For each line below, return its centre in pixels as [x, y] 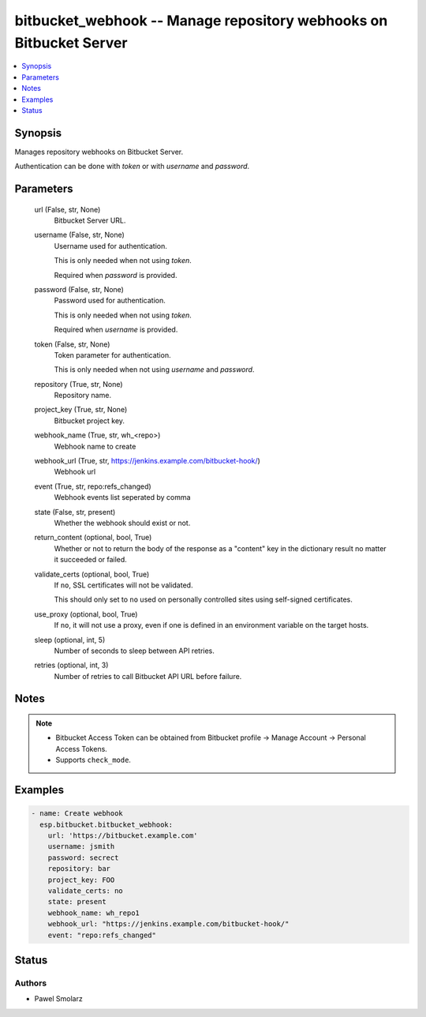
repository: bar [79, 869]
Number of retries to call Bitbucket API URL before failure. [148, 676]
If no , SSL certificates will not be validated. [123, 585]
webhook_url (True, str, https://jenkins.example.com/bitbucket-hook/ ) [147, 461]
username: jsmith [81, 846]
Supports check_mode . [93, 760]
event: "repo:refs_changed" [102, 935]
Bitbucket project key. [90, 420]
